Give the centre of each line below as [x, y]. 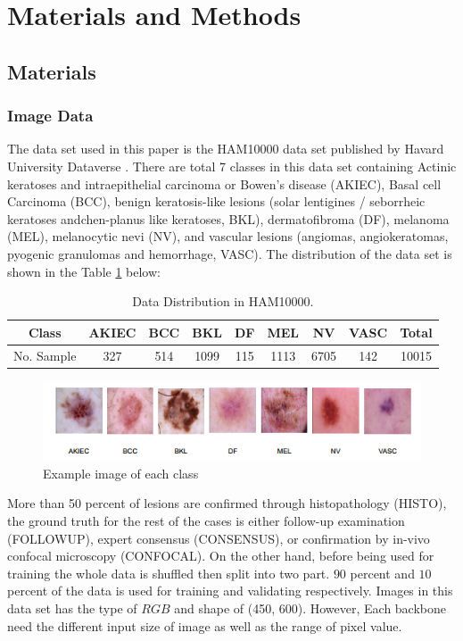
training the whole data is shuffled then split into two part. [169, 573]
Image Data [50, 116]
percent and [382, 573]
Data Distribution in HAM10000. [223, 301]
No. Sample [45, 355]
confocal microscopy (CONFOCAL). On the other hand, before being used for [221, 556]
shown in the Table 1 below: [84, 271]
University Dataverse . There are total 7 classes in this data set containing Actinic [232, 166]
